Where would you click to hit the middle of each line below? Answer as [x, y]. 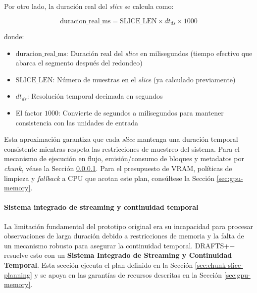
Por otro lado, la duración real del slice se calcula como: [89, 6]
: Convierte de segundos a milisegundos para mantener [141, 113]
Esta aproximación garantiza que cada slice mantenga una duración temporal [121, 139]
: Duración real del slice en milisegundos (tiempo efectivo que [159, 53]
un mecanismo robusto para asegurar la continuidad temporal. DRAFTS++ [120, 245]
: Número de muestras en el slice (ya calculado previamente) [144, 79]
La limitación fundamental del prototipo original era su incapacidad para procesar [129, 226]
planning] [18, 274]
